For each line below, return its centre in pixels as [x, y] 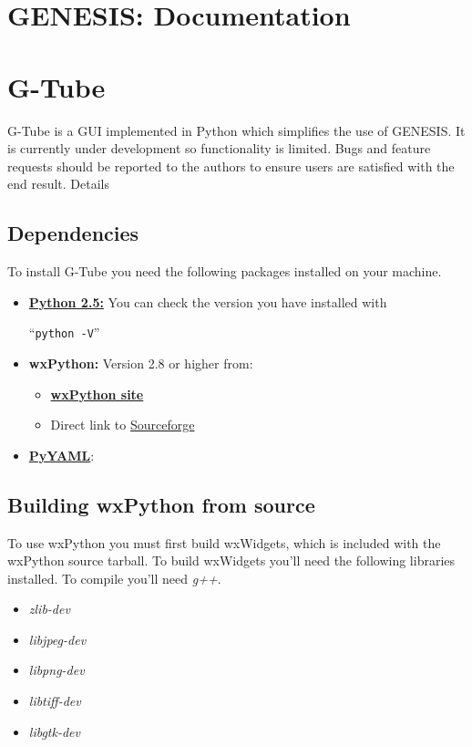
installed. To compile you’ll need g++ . [114, 578]
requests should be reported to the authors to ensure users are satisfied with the [231, 166]
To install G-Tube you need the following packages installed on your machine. [225, 271]
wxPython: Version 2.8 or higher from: [141, 363]
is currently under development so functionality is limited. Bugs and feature [219, 148]
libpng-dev [56, 670]
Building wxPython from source [161, 504]
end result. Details [58, 184]
